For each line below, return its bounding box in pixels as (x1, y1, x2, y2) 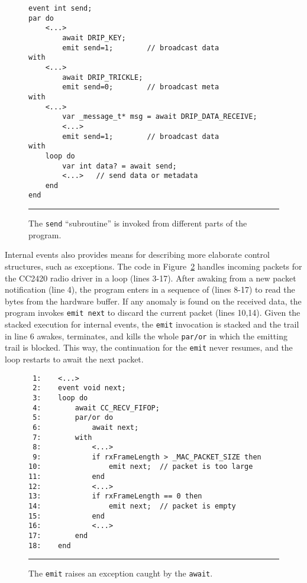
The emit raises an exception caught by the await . (28, 567, 213, 579)
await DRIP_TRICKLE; (62, 73, 143, 82)
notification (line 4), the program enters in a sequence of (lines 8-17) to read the (5, 283, 295, 296)
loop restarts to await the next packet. (5, 352, 144, 365)
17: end (28, 532, 88, 540)
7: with (33, 433, 92, 442)
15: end (28, 511, 105, 520)
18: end (28, 541, 71, 550)
